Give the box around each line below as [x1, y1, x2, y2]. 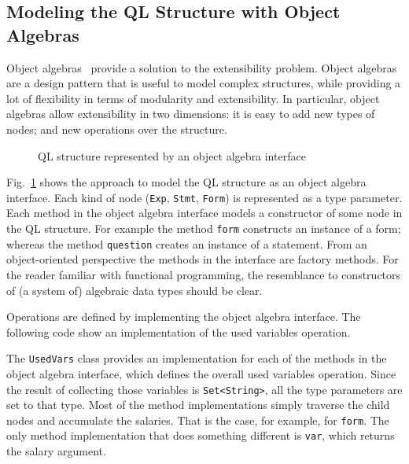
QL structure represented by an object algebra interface [38, 147, 306, 164]
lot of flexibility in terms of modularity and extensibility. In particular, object [6, 90, 380, 106]
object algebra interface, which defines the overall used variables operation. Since [6, 365, 396, 381]
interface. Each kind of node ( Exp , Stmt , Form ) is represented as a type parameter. [6, 189, 403, 205]
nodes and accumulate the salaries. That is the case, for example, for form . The [6, 411, 389, 428]
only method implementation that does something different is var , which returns [6, 427, 395, 444]
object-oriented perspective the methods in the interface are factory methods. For [6, 251, 399, 267]
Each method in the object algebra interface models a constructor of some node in [6, 204, 403, 221]
